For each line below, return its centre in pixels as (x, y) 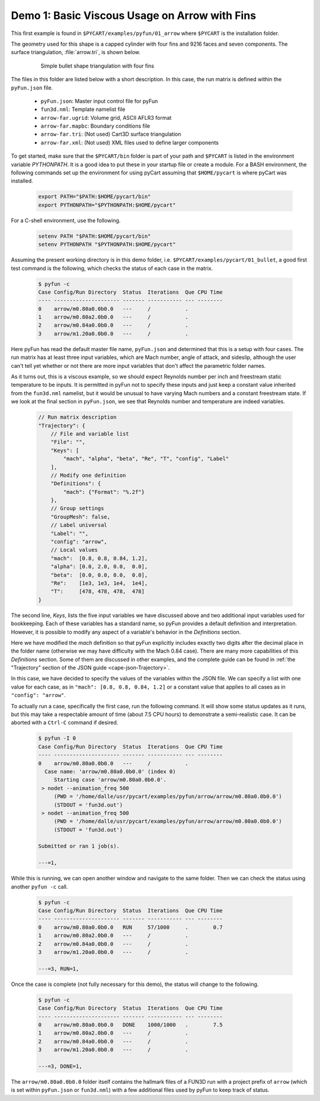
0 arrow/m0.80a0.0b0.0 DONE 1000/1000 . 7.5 (130, 1024)
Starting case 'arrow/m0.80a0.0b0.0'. (110, 780)
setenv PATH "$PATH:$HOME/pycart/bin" (95, 236)
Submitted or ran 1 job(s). (79, 846)
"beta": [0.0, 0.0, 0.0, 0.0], (99, 575)
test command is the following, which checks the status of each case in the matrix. (112, 268)
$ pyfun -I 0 (57, 738)
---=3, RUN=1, (59, 969)
